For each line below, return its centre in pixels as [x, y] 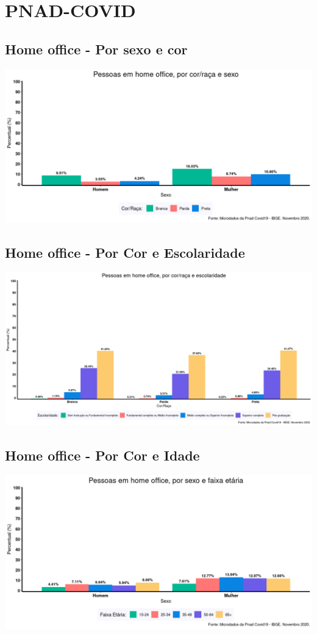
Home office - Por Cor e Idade [102, 455]
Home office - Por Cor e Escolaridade [125, 252]
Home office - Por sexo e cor [96, 49]
